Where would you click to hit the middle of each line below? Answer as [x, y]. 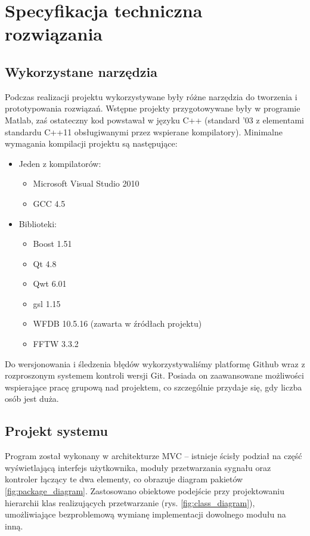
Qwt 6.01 [50, 284]
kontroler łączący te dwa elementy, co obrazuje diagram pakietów [124, 479]
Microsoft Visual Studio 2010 [86, 183]
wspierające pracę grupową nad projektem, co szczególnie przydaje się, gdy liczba [154, 387]
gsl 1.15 [47, 303]
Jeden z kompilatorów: [60, 163]
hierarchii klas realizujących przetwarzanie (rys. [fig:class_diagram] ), [130, 502]
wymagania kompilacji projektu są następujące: [91, 143]
